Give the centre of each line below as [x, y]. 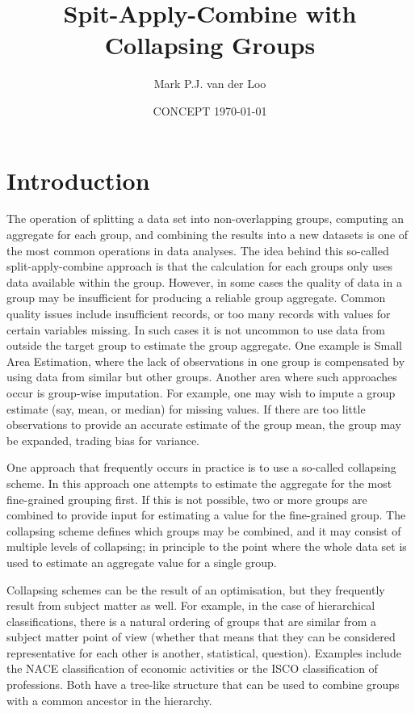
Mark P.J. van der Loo [210, 84]
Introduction [78, 180]
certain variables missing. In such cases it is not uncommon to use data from [196, 329]
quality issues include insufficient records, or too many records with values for [199, 313]
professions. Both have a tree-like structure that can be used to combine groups [203, 685]
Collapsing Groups [210, 45]
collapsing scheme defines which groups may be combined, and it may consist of [204, 530]
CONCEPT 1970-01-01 [210, 110]
